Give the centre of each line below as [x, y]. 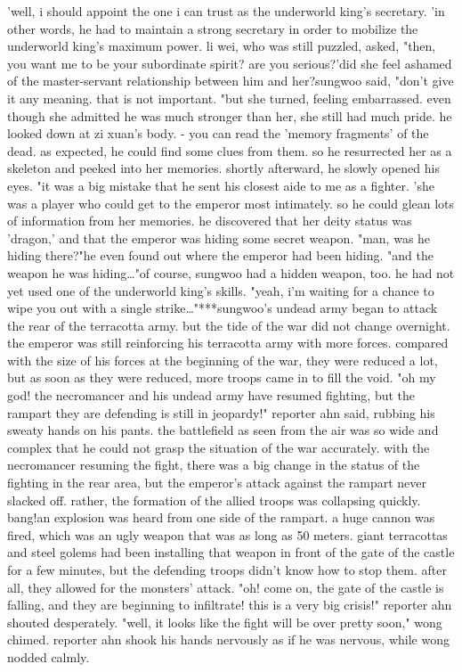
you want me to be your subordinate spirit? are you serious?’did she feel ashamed [230, 63]
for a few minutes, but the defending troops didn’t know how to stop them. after [227, 570]
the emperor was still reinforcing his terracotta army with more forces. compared [228, 343]
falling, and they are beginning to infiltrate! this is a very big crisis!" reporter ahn [230, 605]
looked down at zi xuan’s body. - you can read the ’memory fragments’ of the [218, 133]
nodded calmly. [49, 656]
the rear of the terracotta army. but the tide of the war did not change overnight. [229, 325]
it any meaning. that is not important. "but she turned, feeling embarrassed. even [229, 98]
